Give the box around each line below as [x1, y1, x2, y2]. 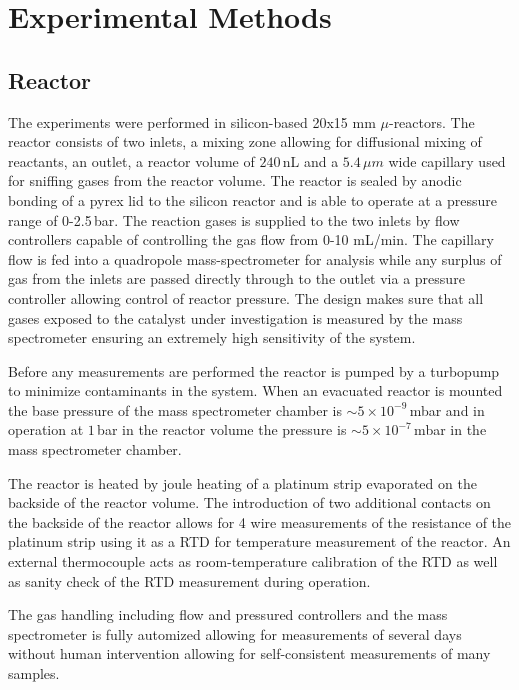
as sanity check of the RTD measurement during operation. [8, 570, 371, 591]
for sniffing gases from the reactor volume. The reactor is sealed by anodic [8, 170, 462, 191]
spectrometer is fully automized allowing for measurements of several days [8, 623, 462, 644]
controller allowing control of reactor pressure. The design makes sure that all [8, 287, 484, 308]
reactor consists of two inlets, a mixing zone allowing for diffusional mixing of [8, 131, 482, 152]
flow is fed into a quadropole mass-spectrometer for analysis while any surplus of [8, 248, 502, 269]
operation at [8, 419, 84, 440]
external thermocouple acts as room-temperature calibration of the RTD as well [8, 551, 498, 572]
